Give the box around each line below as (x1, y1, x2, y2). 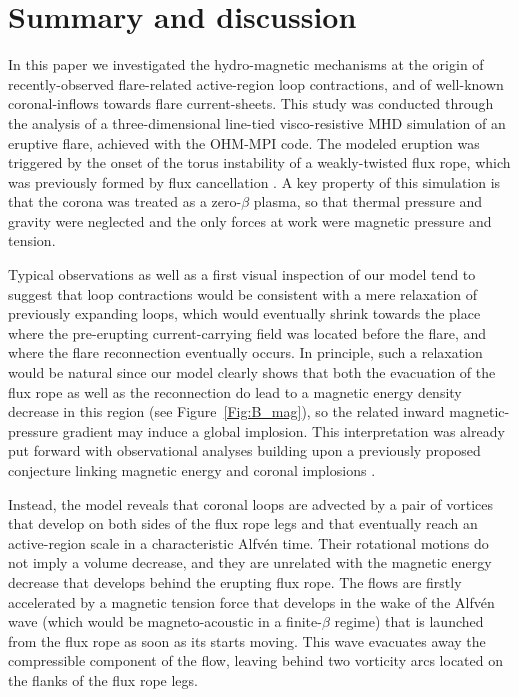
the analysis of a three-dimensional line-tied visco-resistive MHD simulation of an (8, 112, 506, 133)
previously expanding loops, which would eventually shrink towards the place (8, 303, 481, 324)
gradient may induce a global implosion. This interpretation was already (62, 420, 505, 441)
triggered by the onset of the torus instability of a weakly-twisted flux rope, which (8, 152, 511, 173)
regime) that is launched (334, 611, 484, 632)
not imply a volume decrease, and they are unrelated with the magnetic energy (8, 552, 492, 573)
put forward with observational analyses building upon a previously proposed (8, 440, 481, 461)
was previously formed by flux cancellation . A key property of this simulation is (8, 171, 501, 192)
